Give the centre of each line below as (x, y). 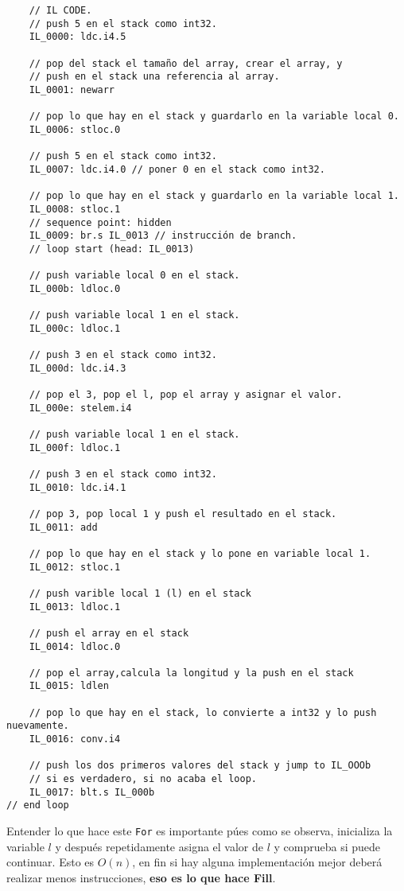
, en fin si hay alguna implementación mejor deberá (257, 862)
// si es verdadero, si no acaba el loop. (143, 779)
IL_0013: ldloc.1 (75, 607)
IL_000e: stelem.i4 (80, 408)
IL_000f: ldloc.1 (75, 447)
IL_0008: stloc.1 (75, 209)
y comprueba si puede (327, 846)
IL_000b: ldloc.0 (75, 288)
